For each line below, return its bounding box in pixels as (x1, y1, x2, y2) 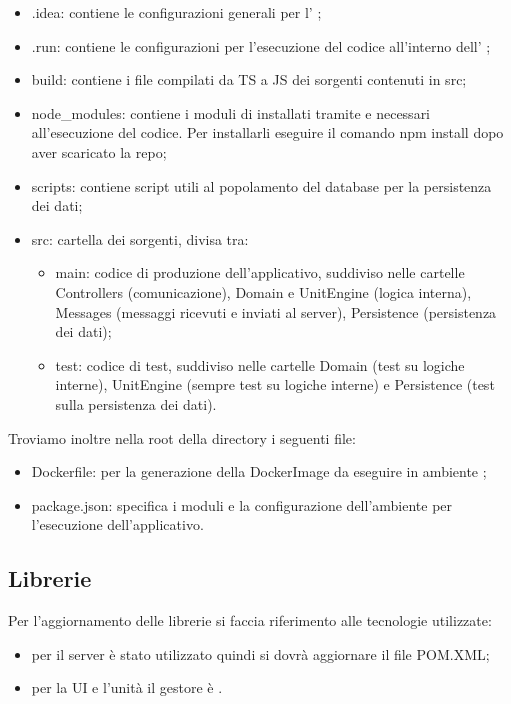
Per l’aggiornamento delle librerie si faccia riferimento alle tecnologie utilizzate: (8, 610, 492, 631)
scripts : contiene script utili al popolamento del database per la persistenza (31, 175, 492, 196)
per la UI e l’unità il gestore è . (31, 677, 223, 698)
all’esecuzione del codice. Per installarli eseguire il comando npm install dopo (31, 122, 504, 143)
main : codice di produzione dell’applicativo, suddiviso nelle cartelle (55, 262, 465, 283)
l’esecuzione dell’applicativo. (31, 514, 204, 535)
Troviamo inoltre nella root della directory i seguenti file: (8, 427, 356, 448)
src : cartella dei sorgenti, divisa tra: (31, 228, 249, 249)
